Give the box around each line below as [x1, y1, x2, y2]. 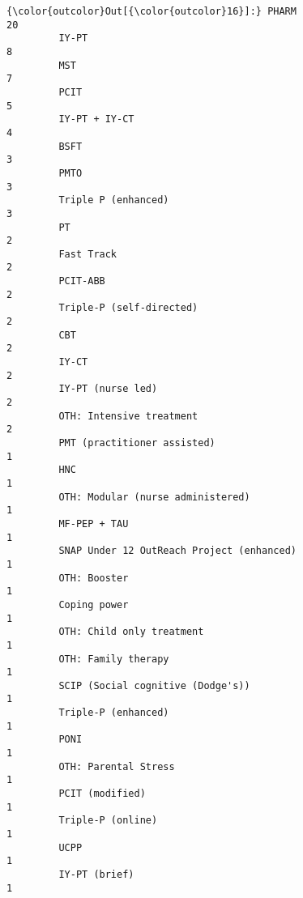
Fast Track [58, 248, 117, 260]
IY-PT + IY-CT [58, 113, 134, 126]
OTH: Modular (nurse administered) [58, 491, 250, 503]
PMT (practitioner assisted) [58, 437, 216, 449]
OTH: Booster [58, 572, 129, 584]
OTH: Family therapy [58, 653, 169, 665]
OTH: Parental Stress [58, 760, 175, 772]
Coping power [58, 598, 129, 611]
